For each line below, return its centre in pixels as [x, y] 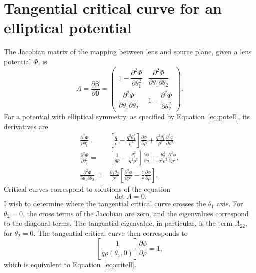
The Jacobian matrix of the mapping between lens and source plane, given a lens [128, 52]
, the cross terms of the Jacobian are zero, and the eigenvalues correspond [136, 213]
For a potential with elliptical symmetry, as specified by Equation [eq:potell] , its [127, 117]
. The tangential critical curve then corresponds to [111, 233]
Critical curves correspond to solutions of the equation [87, 188]
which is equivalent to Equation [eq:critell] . [70, 264]
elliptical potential [68, 28]
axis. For [230, 203]
